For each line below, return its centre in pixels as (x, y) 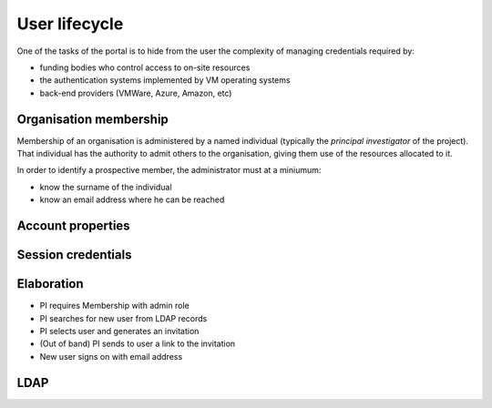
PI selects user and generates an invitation (119, 331)
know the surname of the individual (106, 187)
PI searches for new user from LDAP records (123, 318)
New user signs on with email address (111, 356)
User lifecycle (70, 24)
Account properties (74, 226)
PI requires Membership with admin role (115, 306)
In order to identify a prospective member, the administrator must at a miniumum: (169, 170)
